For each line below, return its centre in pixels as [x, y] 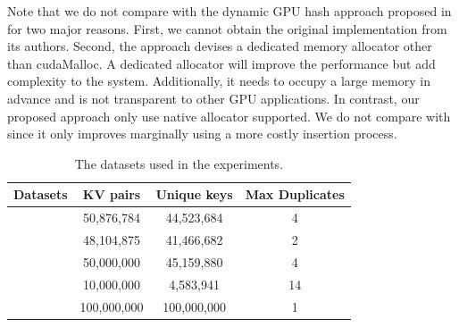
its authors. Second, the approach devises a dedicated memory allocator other [220, 46]
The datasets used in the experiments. [179, 163]
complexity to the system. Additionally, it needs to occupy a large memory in [219, 81]
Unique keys [194, 194]
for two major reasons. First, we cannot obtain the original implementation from [227, 28]
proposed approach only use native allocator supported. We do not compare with [229, 116]
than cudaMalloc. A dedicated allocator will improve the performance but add [221, 63]
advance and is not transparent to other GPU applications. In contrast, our [213, 98]
